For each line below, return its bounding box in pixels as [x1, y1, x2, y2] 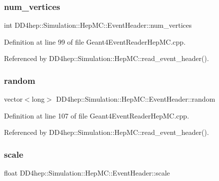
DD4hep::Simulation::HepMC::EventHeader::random [56, 94, 216, 104]
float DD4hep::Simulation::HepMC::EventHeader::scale [4, 168, 170, 178]
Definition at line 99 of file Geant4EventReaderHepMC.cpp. [4, 36, 186, 47]
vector [4, 94, 23, 104]
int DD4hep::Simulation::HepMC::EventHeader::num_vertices [4, 20, 192, 30]
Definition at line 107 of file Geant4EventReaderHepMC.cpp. [4, 110, 189, 121]
